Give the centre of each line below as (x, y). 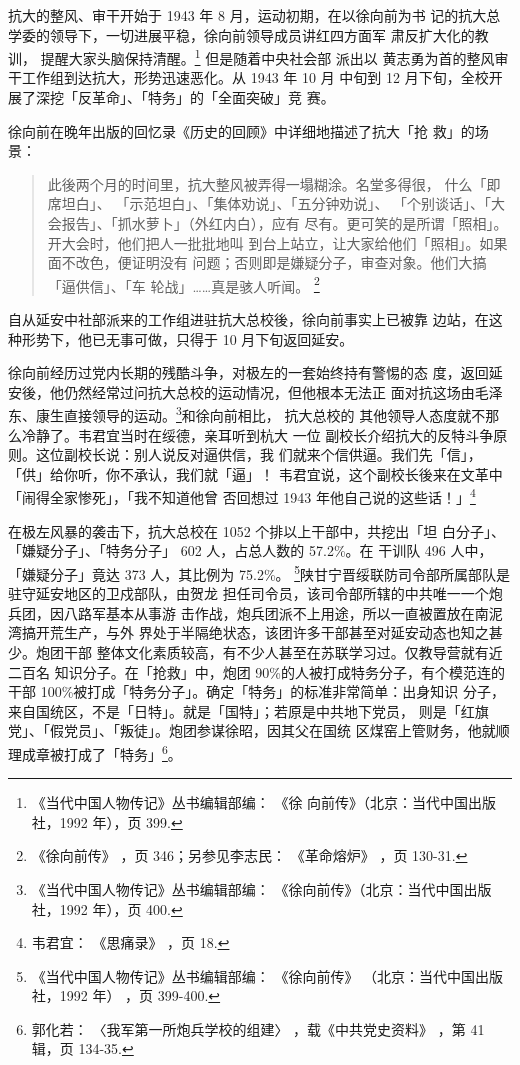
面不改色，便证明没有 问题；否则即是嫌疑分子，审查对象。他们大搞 (267, 262)
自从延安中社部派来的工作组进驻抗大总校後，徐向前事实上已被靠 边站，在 (248, 319)
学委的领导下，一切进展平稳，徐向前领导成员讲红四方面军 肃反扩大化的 (241, 34)
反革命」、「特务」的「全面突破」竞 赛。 (206, 97)
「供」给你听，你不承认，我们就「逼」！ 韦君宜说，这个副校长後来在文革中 (255, 473)
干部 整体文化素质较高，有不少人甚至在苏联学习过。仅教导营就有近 (283, 651)
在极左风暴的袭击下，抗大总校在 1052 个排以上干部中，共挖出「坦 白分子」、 (256, 530)
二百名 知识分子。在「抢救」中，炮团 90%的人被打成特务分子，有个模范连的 (256, 671)
